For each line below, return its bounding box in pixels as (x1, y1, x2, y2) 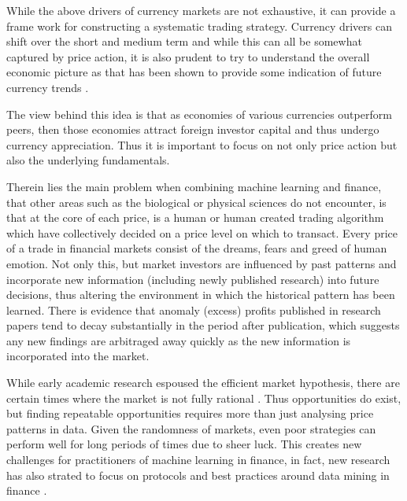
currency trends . (6, 79, 89, 95)
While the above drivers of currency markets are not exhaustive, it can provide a (6, 2, 396, 18)
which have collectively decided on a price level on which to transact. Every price (6, 224, 398, 241)
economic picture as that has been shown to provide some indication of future (6, 64, 382, 80)
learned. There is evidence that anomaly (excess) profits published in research (6, 301, 381, 318)
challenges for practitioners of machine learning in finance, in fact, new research (6, 451, 390, 468)
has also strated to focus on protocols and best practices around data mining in (6, 466, 390, 483)
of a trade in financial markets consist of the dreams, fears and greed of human (6, 240, 387, 256)
